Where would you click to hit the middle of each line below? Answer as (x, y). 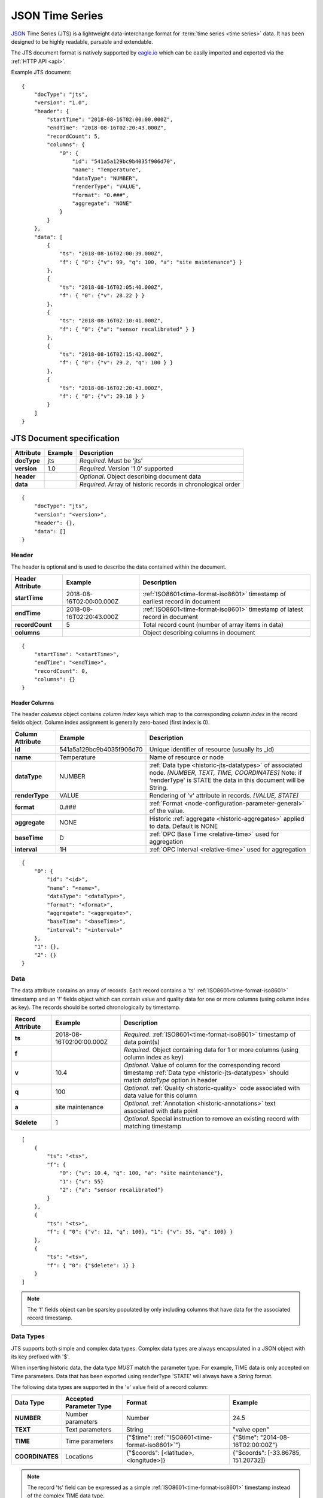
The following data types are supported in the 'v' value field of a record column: (109, 1387)
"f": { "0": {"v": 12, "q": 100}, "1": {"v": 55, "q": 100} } (140, 1232)
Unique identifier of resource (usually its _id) (212, 749)
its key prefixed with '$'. (40, 1357)
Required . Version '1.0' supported (126, 469)
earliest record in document (182, 601)
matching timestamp (153, 1126)
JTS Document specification (65, 438)
